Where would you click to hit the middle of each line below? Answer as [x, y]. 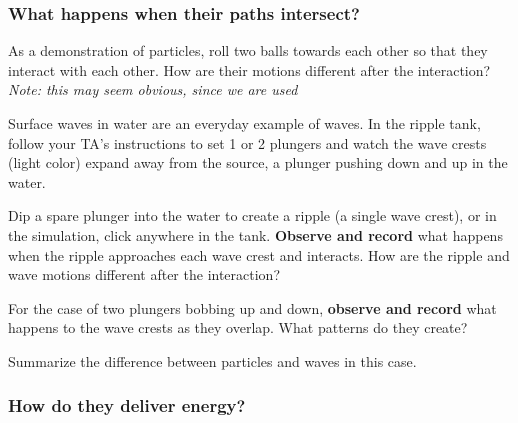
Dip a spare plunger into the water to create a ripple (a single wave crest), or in [252, 215]
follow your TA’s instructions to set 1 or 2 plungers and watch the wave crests [247, 142]
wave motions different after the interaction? [144, 274]
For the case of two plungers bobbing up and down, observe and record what [252, 307]
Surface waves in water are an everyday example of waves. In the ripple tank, [244, 123]
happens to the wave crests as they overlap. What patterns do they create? [238, 327]
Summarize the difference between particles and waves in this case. [212, 360]
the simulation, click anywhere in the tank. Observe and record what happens [255, 234]
